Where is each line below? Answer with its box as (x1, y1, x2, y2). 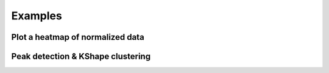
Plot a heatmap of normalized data (11, 32, 144, 42)
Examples (11, 9, 62, 22)
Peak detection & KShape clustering (11, 51, 151, 62)
